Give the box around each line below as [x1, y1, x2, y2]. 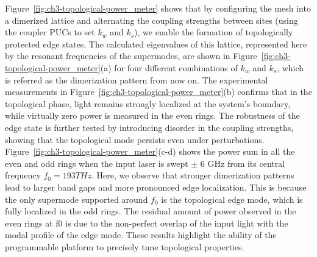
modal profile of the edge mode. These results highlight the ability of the [5, 228, 277, 241]
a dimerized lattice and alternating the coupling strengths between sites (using [5, 13, 298, 26]
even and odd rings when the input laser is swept [5, 157, 188, 169]
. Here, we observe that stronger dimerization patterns [91, 169, 294, 181]
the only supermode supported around [5, 192, 148, 205]
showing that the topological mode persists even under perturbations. [5, 133, 265, 146]
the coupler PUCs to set [5, 26, 95, 38]
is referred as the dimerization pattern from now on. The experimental [5, 73, 268, 86]
